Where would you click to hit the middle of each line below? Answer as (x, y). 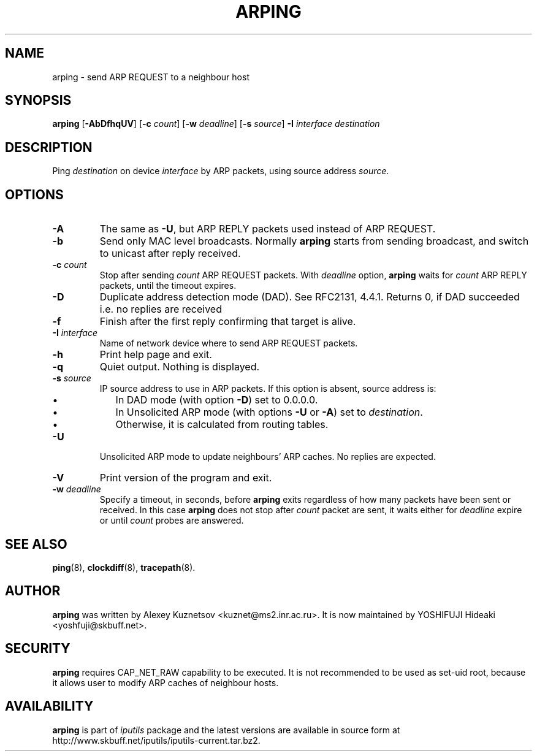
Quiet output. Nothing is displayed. (180, 367)
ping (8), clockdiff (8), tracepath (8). (124, 567)
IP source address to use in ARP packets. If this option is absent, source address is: (268, 389)
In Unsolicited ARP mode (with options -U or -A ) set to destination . (269, 412)
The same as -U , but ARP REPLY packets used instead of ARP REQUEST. (268, 229)
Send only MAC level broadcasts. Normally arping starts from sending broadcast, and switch (314, 241)
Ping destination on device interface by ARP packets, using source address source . (221, 171)
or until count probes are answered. (172, 521)
